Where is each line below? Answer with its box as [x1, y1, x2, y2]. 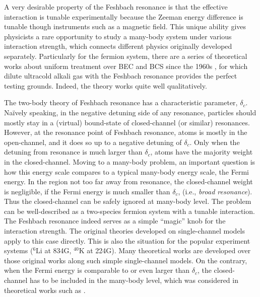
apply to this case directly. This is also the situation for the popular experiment [4, 235, 250, 246]
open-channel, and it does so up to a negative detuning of [4, 136, 182, 147]
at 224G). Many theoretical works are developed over [87, 245, 251, 256]
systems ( [4, 245, 33, 256]
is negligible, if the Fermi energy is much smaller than [4, 186, 170, 196]
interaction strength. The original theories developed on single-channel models [4, 226, 245, 236]
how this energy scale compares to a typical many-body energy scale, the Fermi [4, 166, 249, 177]
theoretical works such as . [4, 284, 86, 295]
